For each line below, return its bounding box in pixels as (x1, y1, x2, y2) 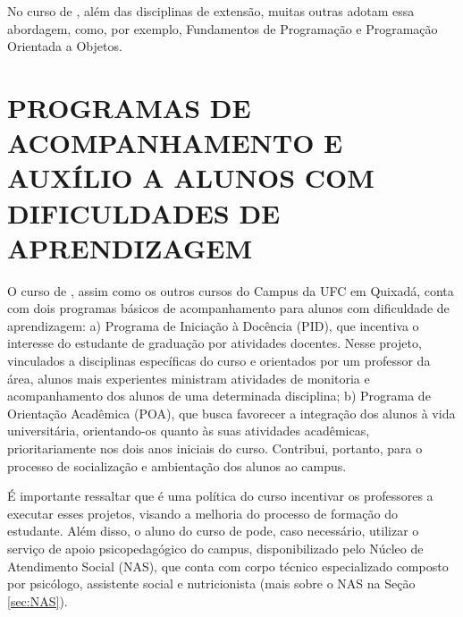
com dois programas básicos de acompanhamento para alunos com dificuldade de (7, 299, 450, 317)
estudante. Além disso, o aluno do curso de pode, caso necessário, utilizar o (7, 521, 419, 540)
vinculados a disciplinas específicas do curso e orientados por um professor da (7, 351, 431, 370)
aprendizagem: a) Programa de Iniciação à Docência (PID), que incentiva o (7, 316, 419, 334)
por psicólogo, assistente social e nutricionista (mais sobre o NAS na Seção (7, 574, 416, 593)
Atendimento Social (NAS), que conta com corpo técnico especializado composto (7, 556, 449, 575)
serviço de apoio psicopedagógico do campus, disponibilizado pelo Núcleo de (7, 538, 424, 557)
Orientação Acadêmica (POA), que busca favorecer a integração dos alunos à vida (7, 403, 456, 422)
